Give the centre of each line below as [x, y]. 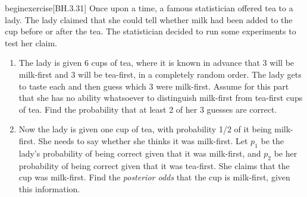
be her [286, 153]
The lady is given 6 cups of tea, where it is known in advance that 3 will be [156, 63]
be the [272, 140]
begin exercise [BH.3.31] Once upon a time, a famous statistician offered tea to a [149, 8]
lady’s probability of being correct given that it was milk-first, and [140, 153]
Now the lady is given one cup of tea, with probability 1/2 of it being [145, 129]
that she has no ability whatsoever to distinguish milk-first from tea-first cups [161, 98]
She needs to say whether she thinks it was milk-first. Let [143, 140]
